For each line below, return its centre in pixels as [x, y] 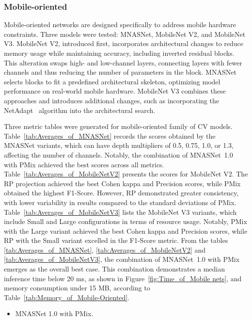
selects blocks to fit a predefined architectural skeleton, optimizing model [112, 81]
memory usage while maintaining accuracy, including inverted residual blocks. [119, 53]
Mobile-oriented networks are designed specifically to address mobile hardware [120, 24]
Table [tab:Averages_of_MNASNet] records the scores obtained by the [110, 136]
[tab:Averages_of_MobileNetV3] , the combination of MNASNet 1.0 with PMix [122, 259]
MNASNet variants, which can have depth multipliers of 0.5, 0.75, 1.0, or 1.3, [119, 145]
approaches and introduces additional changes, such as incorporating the [111, 100]
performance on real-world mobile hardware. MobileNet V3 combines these [115, 91]
